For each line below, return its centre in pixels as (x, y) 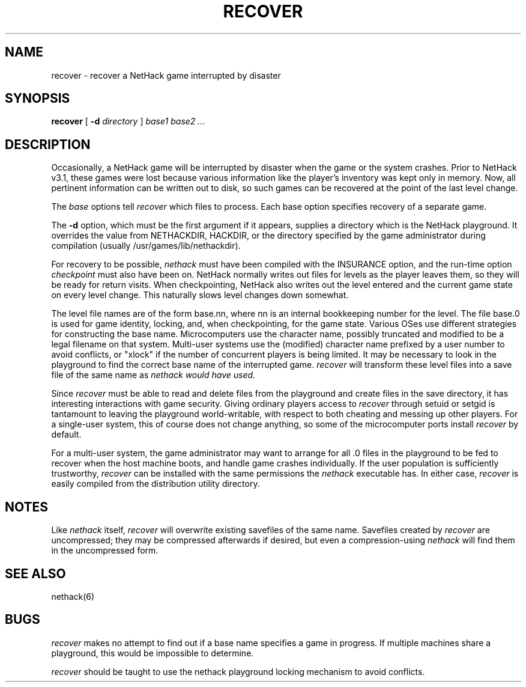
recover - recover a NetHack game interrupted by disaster (166, 75)
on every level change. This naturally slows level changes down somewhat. (200, 295)
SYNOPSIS (38, 99)
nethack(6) (73, 596)
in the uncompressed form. (105, 551)
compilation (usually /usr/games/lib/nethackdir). (146, 246)
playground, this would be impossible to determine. (153, 653)
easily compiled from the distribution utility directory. (156, 484)
